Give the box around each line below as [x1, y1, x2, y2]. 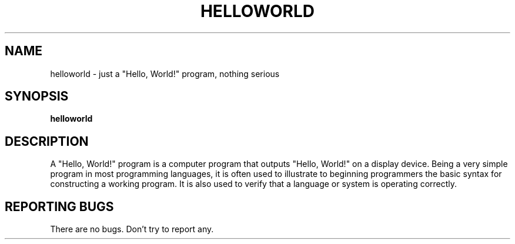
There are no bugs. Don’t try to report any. [50, 224, 214, 235]
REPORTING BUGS [5, 199, 114, 214]
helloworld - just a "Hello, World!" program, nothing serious [50, 68, 280, 79]
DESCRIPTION [5, 133, 89, 149]
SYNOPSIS [5, 89, 69, 104]
